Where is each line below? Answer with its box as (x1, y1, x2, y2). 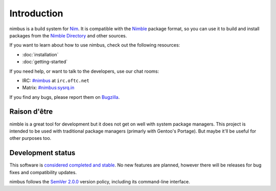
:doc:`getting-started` (22, 59, 68, 65)
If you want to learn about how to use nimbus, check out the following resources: (9, 42, 180, 48)
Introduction (9, 8, 63, 19)
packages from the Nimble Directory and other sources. (9, 32, 127, 38)
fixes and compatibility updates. (9, 169, 77, 175)
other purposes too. (9, 135, 52, 141)
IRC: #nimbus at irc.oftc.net (22, 77, 89, 83)
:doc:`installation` (22, 51, 59, 57)
